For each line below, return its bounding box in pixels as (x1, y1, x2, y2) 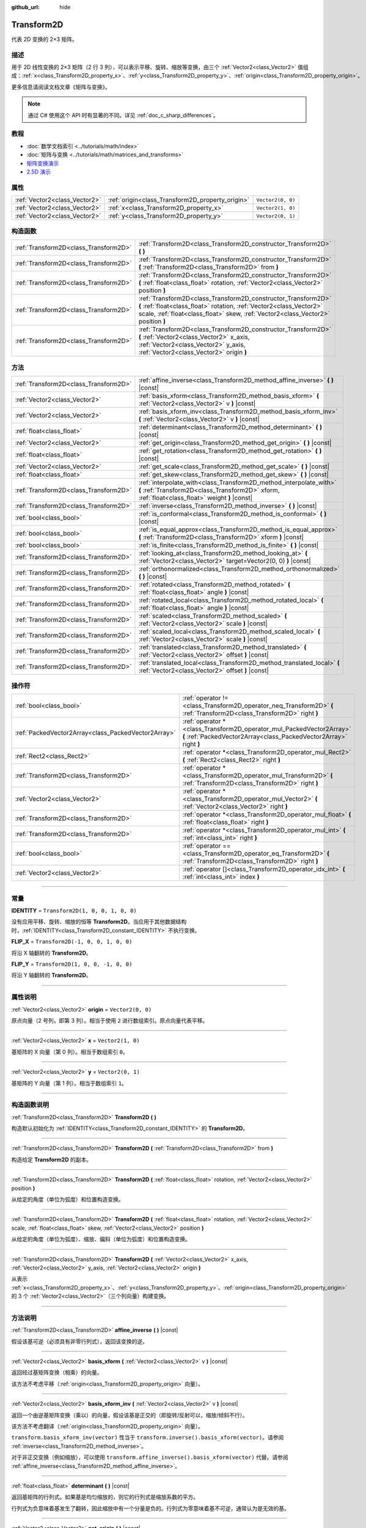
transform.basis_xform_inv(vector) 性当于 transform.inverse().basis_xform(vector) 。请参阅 (11, 1434, 284, 1441)
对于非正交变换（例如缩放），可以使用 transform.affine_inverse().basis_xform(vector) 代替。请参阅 (11, 1453, 288, 1461)
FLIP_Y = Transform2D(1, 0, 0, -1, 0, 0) (11, 960, 133, 968)
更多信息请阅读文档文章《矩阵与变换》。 (11, 83, 111, 90)
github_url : (11, 4, 40, 10)
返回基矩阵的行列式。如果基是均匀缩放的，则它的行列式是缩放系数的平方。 (11, 1493, 199, 1500)
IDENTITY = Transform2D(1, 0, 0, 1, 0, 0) (11, 907, 137, 914)
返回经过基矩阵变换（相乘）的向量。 (11, 1369, 103, 1376)
